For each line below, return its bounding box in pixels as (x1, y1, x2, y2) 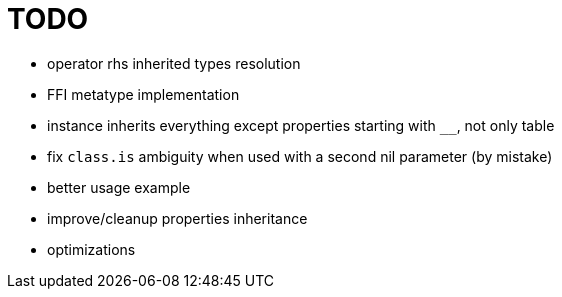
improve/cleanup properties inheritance (47, 209, 308, 227)
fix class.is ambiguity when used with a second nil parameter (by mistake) (47, 147, 553, 165)
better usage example (47, 178, 191, 196)
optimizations (47, 240, 136, 258)
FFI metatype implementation (47, 85, 240, 103)
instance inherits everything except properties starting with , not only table (47, 116, 555, 134)
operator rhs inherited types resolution (47, 54, 301, 72)
